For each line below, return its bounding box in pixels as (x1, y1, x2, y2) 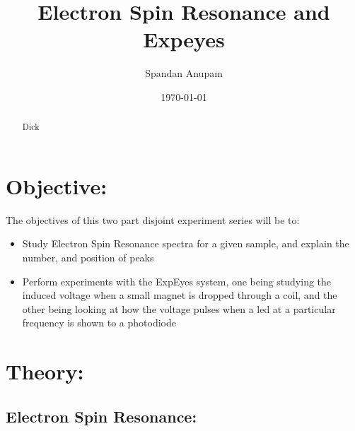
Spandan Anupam (145, 66, 223, 81)
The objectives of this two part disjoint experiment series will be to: (6, 212, 300, 227)
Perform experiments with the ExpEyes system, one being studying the (22, 273, 332, 288)
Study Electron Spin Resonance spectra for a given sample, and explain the (22, 236, 349, 251)
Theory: (6, 357, 84, 386)
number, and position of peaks (22, 250, 154, 265)
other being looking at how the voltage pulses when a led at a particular (22, 301, 336, 316)
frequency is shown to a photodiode (22, 315, 177, 330)
